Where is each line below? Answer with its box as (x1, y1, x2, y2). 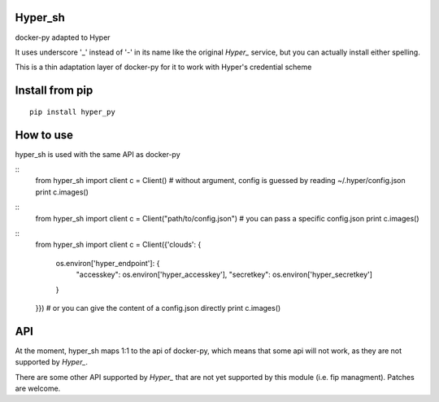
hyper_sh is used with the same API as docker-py (15, 149, 180, 159)
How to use (15, 128, 73, 142)
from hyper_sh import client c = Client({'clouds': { (35, 240, 202, 250)
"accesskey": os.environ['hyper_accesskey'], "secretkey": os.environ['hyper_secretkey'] (76, 269, 373, 280)
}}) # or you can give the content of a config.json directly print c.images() (35, 303, 281, 312)
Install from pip (15, 84, 93, 98)
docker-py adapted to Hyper (15, 33, 111, 42)
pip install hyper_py (29, 107, 115, 116)
